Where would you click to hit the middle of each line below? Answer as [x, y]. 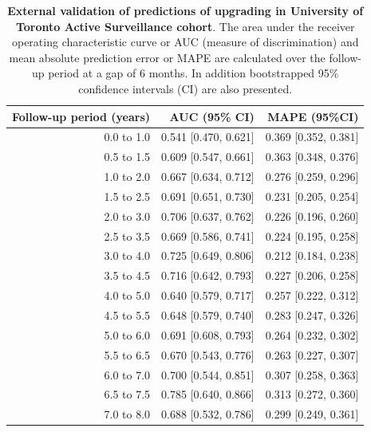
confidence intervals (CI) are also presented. [185, 88]
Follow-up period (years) [81, 116]
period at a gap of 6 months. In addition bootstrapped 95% [193, 73]
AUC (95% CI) [212, 116]
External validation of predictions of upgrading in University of [185, 10]
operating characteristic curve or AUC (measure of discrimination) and [185, 42]
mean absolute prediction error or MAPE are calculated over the [167, 57]
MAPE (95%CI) [313, 116]
